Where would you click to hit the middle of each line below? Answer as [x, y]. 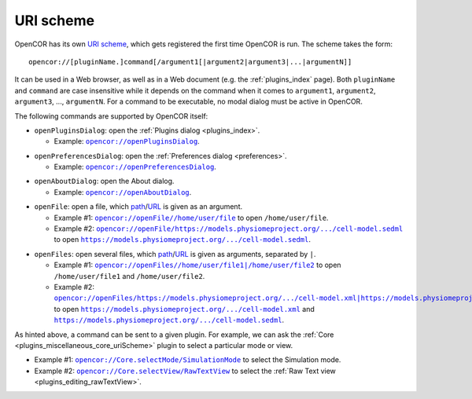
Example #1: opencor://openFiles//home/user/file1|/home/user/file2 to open [197, 265]
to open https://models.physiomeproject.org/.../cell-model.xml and [184, 309]
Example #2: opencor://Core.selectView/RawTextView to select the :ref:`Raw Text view [185, 371]
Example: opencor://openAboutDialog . [123, 192]
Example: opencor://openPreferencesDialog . [135, 167]
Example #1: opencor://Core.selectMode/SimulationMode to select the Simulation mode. [188, 360]
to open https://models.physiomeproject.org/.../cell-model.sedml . [182, 240]
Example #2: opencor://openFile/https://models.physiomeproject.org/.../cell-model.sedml [229, 229]
